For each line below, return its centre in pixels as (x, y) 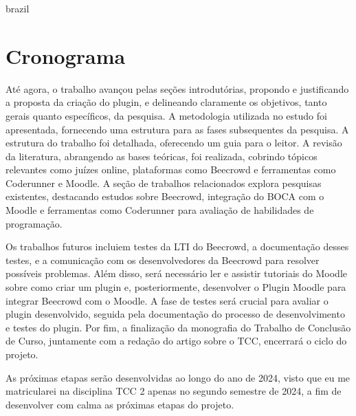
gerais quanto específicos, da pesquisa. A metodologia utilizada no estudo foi (166, 115)
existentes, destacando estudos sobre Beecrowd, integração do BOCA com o (165, 196)
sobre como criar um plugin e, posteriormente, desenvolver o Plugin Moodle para (176, 287)
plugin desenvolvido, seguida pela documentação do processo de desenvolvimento (175, 314)
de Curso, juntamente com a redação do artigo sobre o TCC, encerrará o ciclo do (176, 341)
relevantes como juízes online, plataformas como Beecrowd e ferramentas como (171, 169)
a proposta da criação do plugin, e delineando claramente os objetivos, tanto (166, 102)
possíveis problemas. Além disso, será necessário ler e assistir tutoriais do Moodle (177, 273)
